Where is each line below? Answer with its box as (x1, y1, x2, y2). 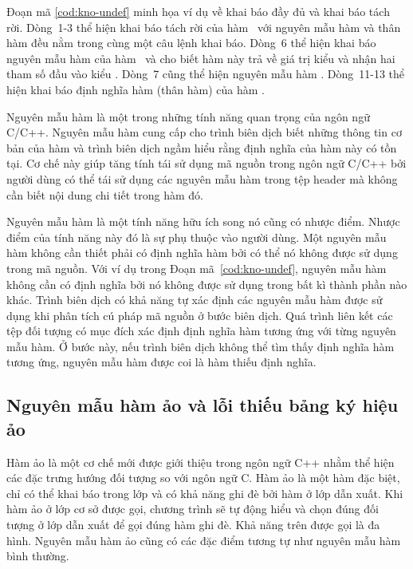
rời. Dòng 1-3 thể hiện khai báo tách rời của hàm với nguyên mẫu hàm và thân (6, 18, 401, 35)
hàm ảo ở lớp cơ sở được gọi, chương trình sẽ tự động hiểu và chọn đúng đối (6, 500, 379, 517)
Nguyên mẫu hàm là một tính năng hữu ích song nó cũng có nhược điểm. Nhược (6, 213, 400, 230)
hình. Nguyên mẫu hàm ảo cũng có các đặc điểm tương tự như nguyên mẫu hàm (6, 531, 401, 548)
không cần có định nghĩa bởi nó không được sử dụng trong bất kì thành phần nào (6, 275, 407, 292)
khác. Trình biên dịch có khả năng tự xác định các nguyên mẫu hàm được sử (6, 291, 383, 308)
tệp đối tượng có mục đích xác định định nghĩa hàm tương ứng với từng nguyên (6, 322, 396, 339)
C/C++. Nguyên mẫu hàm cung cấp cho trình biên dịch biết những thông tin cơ (6, 124, 402, 140)
